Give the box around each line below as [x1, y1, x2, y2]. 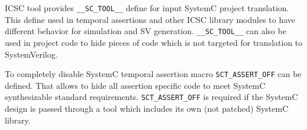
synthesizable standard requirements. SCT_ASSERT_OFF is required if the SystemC [5, 91, 298, 103]
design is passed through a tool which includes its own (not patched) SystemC [5, 102, 289, 114]
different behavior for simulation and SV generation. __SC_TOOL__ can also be [5, 25, 287, 37]
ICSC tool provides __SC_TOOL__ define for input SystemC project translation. [5, 2, 289, 14]
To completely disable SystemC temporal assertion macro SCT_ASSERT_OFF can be [5, 68, 302, 80]
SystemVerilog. [5, 48, 58, 60]
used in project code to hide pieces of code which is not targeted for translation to [5, 36, 303, 48]
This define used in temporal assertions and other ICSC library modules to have [5, 13, 296, 25]
